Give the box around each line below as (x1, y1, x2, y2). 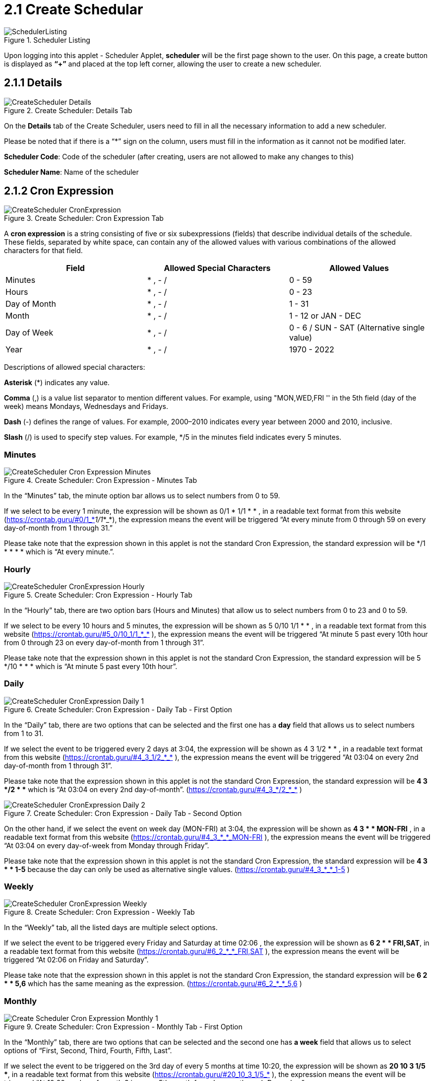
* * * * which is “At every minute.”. (4, 547, 115, 556)
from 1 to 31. (4, 729, 44, 738)
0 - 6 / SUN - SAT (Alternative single (289, 323, 425, 333)
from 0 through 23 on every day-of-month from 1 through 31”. (4, 638, 204, 647)
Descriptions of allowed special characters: (4, 363, 145, 372)
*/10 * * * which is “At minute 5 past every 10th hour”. (4, 662, 178, 671)
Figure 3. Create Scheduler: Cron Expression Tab (4, 214, 164, 223)
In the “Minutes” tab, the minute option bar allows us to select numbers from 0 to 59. (4, 491, 280, 500)
